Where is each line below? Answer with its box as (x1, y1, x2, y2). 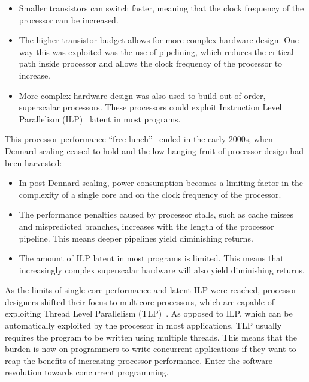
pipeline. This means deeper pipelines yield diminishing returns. (19, 231, 253, 244)
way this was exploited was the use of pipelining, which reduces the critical (19, 45, 294, 58)
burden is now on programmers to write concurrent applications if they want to (5, 342, 296, 355)
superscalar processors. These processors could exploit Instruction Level (19, 101, 282, 113)
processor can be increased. (19, 13, 119, 26)
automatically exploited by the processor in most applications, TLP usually (5, 319, 282, 332)
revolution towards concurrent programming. (5, 366, 169, 378)
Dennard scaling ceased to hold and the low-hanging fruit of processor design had (5, 144, 304, 157)
